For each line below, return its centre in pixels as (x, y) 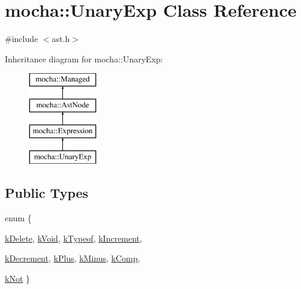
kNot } (18, 279)
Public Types (47, 193)
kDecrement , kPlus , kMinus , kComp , (73, 258)
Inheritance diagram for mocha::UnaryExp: (84, 58)
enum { (18, 218)
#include (22, 39)
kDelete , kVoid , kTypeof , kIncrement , (73, 238)
